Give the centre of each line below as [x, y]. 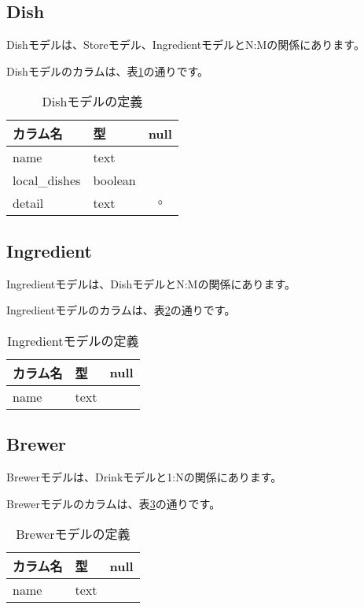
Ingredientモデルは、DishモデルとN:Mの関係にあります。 [151, 283]
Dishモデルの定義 [92, 102]
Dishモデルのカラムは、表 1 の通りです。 [108, 71]
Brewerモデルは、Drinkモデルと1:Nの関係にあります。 [144, 476]
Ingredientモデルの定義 [73, 340]
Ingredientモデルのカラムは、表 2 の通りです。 [121, 310]
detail [28, 203]
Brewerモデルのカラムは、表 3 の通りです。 [114, 503]
